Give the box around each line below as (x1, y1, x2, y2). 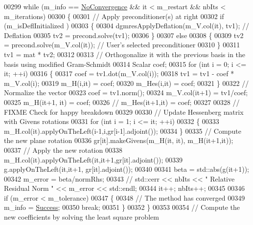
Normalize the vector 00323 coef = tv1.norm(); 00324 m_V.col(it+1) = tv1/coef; (4, 87, 248, 98)
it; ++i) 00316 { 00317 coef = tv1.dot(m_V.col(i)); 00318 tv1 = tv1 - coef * (4, 68, 234, 79)
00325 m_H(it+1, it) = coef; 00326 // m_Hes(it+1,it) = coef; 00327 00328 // (4, 97, 240, 107)
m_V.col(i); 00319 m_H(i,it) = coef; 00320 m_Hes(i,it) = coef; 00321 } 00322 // (4, 78, 249, 88)
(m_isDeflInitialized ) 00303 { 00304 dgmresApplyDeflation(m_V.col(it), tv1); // (4, 20, 250, 31)
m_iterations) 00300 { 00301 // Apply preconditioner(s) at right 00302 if (4, 11, 224, 21)
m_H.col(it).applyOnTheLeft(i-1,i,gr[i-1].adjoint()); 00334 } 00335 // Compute (4, 125, 241, 136)
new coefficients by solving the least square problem (4, 212, 159, 222)
